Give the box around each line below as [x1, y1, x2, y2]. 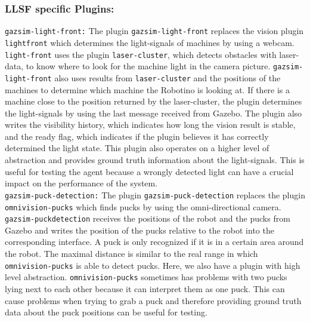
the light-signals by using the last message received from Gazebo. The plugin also [5, 106, 302, 119]
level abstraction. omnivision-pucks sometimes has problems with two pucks [5, 271, 287, 283]
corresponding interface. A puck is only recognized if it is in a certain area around [5, 235, 304, 248]
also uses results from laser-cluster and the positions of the [54, 71, 281, 84]
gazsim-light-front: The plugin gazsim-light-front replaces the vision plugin [5, 24, 304, 37]
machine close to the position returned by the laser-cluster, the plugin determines [5, 95, 302, 108]
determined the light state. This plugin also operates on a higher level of [5, 142, 269, 154]
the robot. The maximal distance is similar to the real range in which [5, 247, 258, 259]
